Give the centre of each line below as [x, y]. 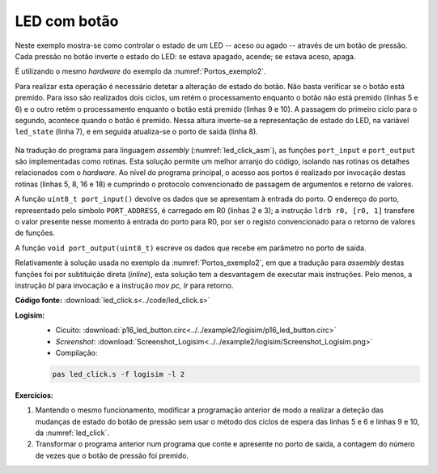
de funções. [35, 233]
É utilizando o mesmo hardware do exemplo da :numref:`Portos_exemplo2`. [140, 71]
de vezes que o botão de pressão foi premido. [112, 455]
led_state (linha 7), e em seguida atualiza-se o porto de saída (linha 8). [136, 132]
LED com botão [67, 21]
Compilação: [76, 352]
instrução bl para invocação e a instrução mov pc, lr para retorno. [124, 285]
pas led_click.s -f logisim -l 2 [119, 374]
